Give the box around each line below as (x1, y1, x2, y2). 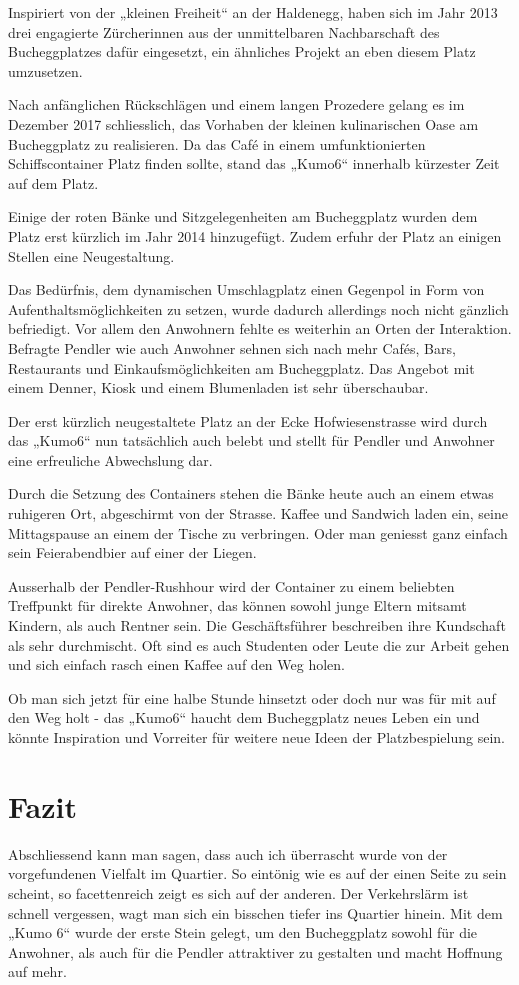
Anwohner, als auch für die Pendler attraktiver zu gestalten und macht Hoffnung (8, 941, 503, 962)
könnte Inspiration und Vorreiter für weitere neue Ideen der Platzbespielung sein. (8, 727, 505, 747)
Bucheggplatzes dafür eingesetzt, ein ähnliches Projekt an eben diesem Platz (8, 41, 476, 62)
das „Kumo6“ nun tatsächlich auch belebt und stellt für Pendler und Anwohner (8, 430, 495, 451)
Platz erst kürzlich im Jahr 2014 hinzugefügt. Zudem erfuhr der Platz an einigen (8, 225, 502, 246)
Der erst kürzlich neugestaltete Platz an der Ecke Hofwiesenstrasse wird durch (8, 410, 488, 431)
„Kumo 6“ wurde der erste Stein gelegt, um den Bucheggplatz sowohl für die (8, 922, 478, 943)
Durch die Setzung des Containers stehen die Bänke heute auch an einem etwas (8, 483, 494, 504)
